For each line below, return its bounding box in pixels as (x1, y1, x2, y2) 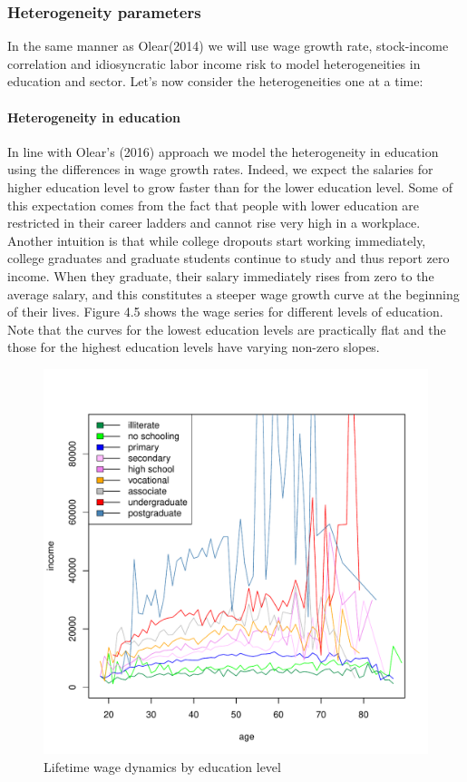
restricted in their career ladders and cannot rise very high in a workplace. (7, 213, 421, 232)
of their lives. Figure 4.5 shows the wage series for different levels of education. (7, 302, 443, 321)
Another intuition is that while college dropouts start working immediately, (7, 230, 426, 249)
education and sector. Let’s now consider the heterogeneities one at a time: (7, 72, 423, 91)
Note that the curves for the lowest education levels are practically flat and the (7, 319, 446, 338)
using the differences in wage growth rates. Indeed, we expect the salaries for (7, 160, 433, 179)
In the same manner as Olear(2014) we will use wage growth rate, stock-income (7, 36, 449, 55)
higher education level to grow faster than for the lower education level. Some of (7, 177, 453, 196)
